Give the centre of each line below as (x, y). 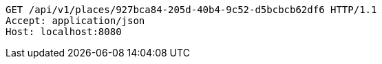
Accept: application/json (75, 21)
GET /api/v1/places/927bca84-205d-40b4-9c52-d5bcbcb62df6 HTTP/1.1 (191, 10)
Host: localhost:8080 (64, 32)
